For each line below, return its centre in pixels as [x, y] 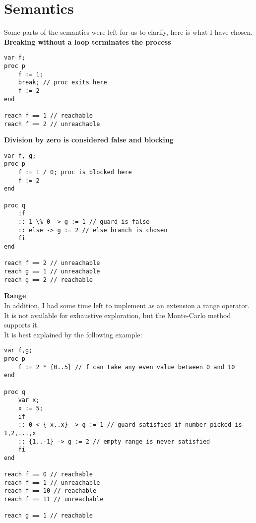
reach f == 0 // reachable [48, 475]
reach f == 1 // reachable [48, 115]
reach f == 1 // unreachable [52, 483]
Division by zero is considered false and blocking [89, 140]
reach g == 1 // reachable [48, 516]
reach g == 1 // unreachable [52, 271]
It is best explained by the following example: [73, 334]
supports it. [22, 325]
